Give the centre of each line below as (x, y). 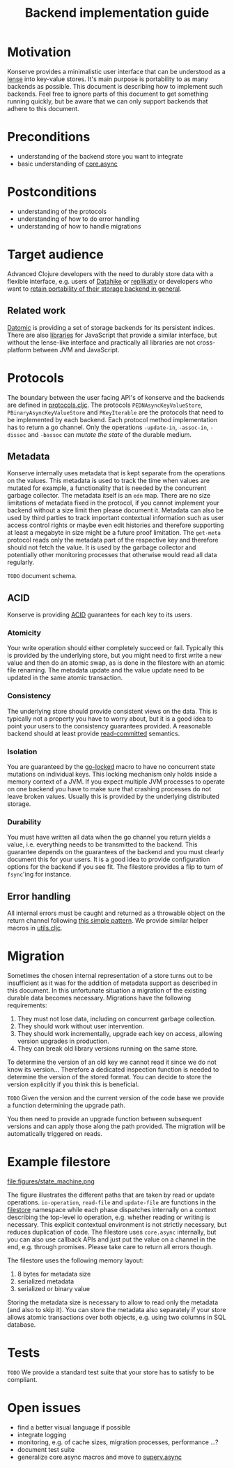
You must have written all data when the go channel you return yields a (109, 837)
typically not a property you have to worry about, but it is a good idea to (110, 719)
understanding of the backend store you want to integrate (100, 156)
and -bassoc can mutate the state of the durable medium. (110, 434)
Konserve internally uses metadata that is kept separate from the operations (116, 473)
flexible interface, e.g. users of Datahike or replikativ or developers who (110, 281)
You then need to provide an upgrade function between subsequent (104, 1119)
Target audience (56, 254)
